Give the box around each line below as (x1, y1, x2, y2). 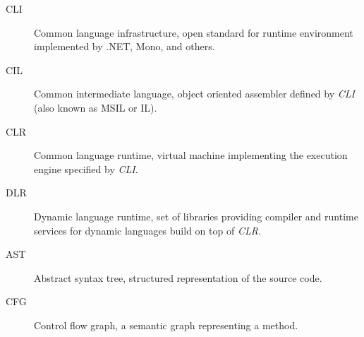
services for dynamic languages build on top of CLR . (34, 223, 261, 237)
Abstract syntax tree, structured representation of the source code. (34, 270, 322, 285)
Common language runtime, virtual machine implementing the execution (34, 148, 348, 162)
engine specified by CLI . (34, 161, 138, 176)
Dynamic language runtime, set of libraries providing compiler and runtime (34, 208, 358, 223)
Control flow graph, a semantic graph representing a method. (34, 317, 298, 332)
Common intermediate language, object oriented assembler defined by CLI (34, 86, 355, 101)
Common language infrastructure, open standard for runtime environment (34, 25, 353, 40)
